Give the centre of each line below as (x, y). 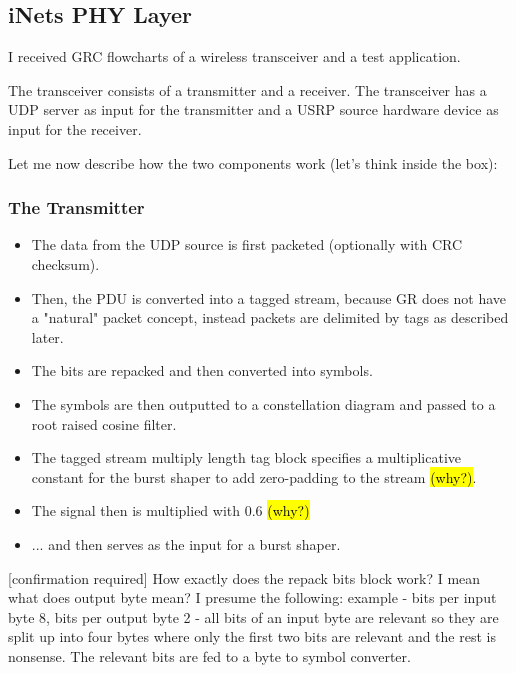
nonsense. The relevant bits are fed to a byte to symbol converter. (209, 655)
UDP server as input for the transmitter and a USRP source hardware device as (253, 109)
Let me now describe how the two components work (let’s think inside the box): (253, 162)
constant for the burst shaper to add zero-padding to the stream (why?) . (254, 476)
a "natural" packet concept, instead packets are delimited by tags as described (270, 317)
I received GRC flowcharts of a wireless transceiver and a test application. (234, 56)
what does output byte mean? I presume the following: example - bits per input (252, 597)
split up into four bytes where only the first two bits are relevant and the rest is (252, 636)
